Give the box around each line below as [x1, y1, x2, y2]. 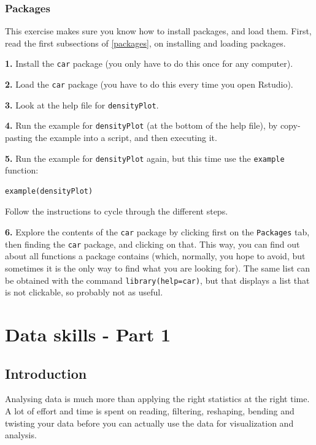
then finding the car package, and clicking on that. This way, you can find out [5, 237, 300, 250]
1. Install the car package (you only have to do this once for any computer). [5, 57, 293, 70]
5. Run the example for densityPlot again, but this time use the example [5, 151, 285, 164]
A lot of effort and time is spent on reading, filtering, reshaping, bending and [5, 404, 295, 417]
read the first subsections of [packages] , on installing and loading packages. [5, 36, 286, 49]
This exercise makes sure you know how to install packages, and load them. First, [5, 25, 312, 37]
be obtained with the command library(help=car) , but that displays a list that [5, 273, 310, 286]
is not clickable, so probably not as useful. [5, 286, 163, 299]
